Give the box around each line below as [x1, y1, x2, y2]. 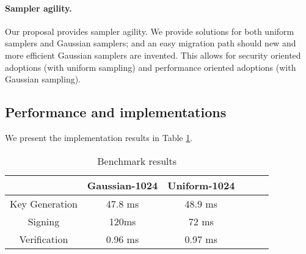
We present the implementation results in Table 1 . [5, 131, 193, 143]
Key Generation [10, 196, 78, 211]
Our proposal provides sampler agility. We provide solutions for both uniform [5, 24, 294, 37]
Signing [27, 214, 60, 228]
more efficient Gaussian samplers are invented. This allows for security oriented [5, 48, 301, 61]
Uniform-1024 [167, 178, 235, 192]
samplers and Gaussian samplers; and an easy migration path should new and [5, 37, 296, 49]
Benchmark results [97, 153, 177, 168]
